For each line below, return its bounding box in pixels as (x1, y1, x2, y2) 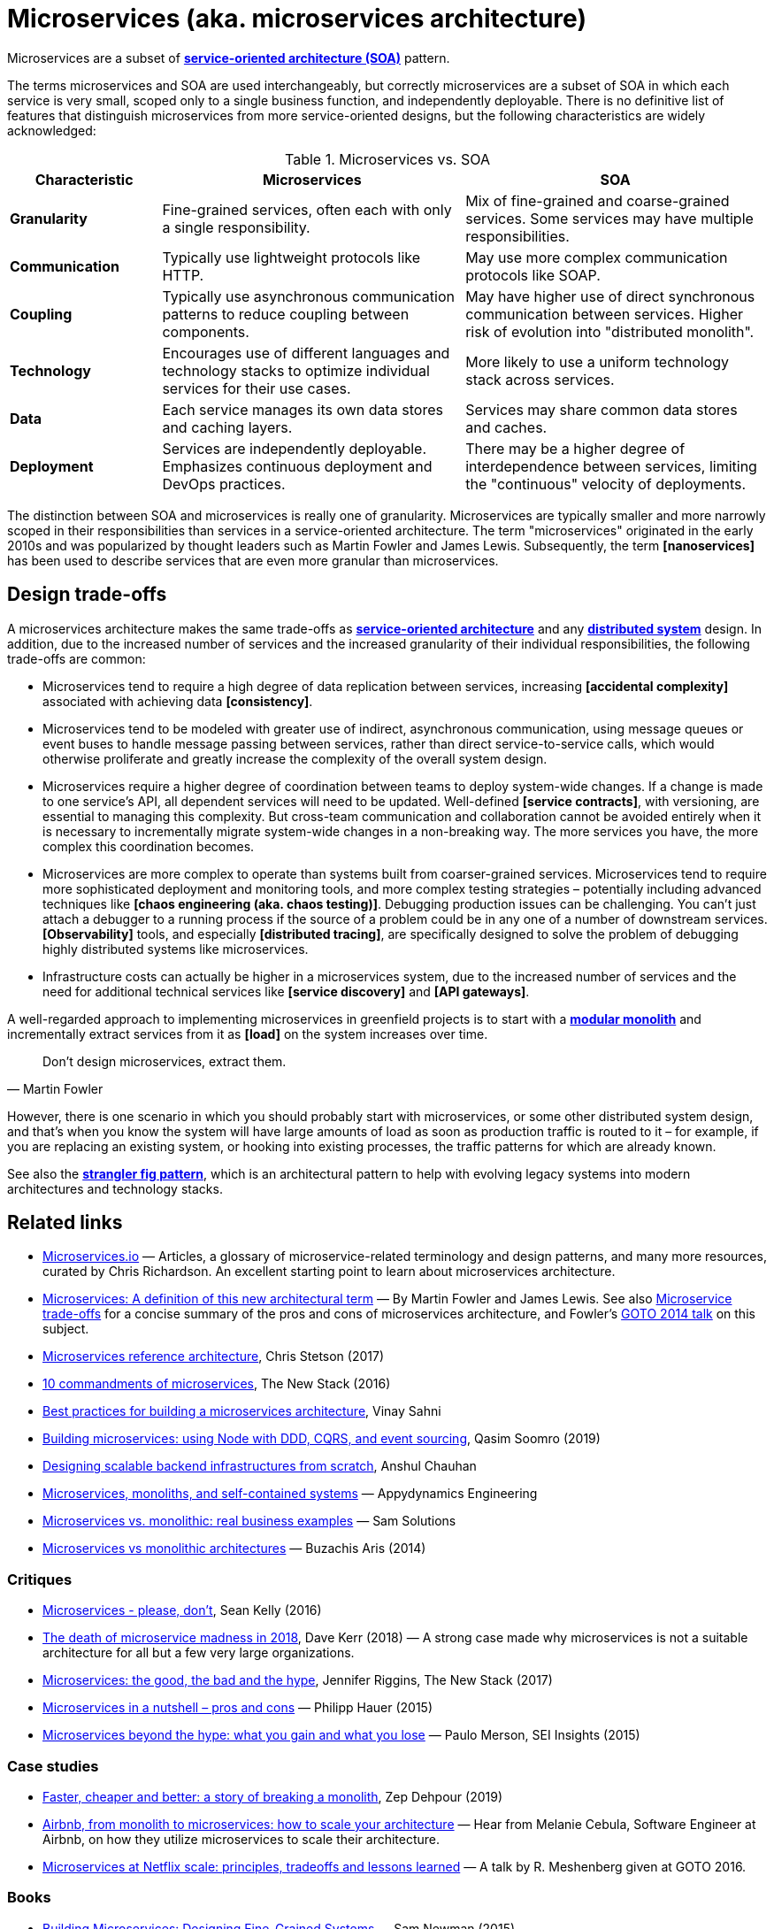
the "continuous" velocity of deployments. (465, 474, 747, 493)
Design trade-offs (7, 583, 167, 606)
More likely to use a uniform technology (465, 352, 730, 371)
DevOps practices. (162, 474, 286, 493)
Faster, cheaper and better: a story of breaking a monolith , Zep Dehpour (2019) (42, 1788, 502, 1804)
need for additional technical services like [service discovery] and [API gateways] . (42, 983, 530, 999)
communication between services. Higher (465, 304, 744, 323)
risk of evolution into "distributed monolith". (465, 322, 755, 341)
